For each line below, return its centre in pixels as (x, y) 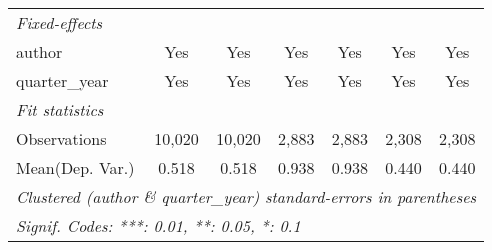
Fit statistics (60, 109)
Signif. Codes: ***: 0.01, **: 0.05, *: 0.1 (158, 225)
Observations (61, 138)
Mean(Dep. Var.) (75, 167)
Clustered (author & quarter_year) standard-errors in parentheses (246, 196)
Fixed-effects (59, 22)
